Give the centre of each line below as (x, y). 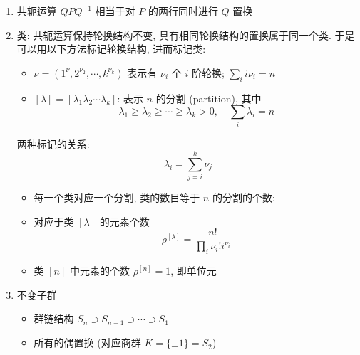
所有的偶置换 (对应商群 (87, 343)
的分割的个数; (243, 197)
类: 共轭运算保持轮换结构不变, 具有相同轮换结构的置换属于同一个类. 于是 (186, 35)
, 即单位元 (194, 271)
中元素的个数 (99, 271)
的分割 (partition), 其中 (209, 98)
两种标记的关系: (53, 143)
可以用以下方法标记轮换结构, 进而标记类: (111, 49)
